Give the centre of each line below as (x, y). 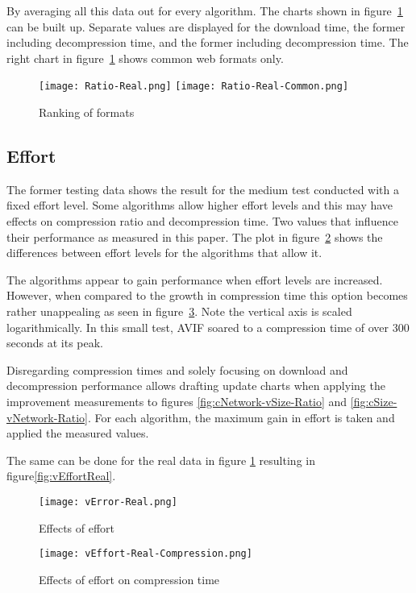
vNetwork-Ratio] (47, 417)
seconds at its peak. (55, 343)
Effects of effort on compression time (129, 579)
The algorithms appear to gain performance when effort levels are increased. (195, 279)
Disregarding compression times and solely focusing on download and (177, 369)
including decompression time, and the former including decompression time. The (208, 42)
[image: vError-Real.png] (108, 502)
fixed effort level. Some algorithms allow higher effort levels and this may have (200, 205)
